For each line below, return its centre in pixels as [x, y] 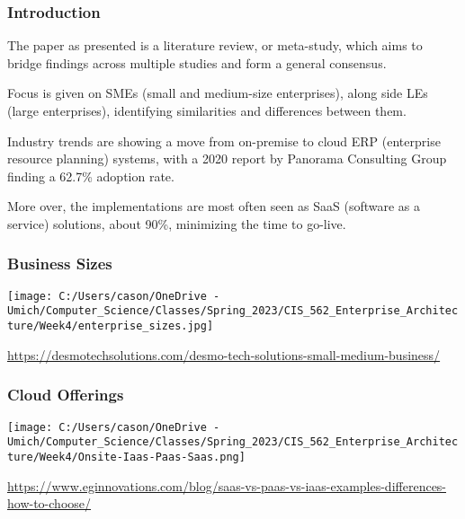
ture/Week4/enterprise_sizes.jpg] [111, 326]
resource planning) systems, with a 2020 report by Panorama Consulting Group [227, 158]
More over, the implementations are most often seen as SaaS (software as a [214, 206]
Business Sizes [60, 264]
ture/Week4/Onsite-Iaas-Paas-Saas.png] [126, 457]
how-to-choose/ [49, 503]
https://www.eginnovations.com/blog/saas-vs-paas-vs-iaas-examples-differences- [227, 485]
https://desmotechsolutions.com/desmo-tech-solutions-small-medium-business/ [224, 354]
